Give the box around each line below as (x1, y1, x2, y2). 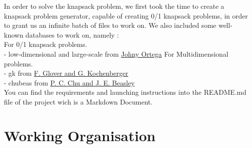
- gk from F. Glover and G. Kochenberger (4, 68, 128, 78)
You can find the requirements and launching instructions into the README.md (4, 87, 247, 97)
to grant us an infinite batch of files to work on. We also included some (4, 20, 216, 30)
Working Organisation (4, 125, 156, 145)
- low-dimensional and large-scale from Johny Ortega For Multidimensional (4, 48, 229, 59)
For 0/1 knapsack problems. (4, 39, 87, 49)
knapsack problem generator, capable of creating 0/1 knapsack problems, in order (4, 10, 248, 21)
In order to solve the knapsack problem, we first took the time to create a (4, 1, 225, 11)
